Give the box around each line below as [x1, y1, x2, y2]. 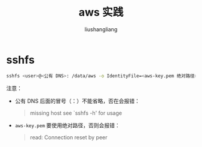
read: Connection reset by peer [29, 133, 108, 141]
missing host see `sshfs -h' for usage [29, 109, 122, 116]
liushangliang [84, 25, 118, 33]
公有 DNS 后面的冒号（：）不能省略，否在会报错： [14, 97, 140, 104]
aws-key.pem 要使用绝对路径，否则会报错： [14, 121, 120, 129]
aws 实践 [78, 5, 124, 19]
